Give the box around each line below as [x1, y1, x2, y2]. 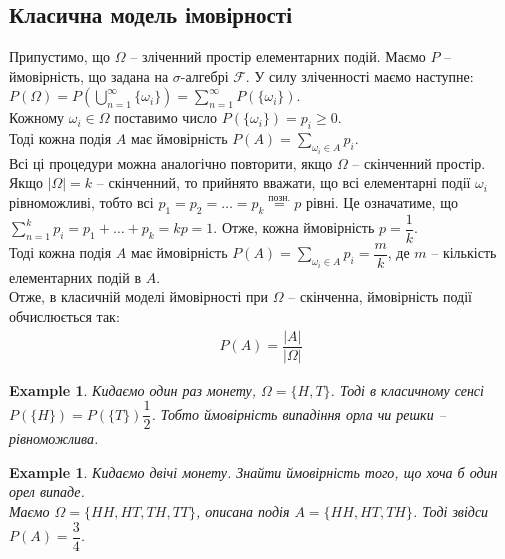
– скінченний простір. [352, 152, 486, 173]
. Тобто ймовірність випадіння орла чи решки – [151, 403, 446, 424]
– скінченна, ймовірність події [288, 286, 472, 307]
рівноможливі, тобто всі [9, 191, 154, 212]
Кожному [9, 107, 65, 128]
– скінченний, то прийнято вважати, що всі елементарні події [96, 172, 471, 193]
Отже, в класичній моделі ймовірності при [9, 286, 269, 307]
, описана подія [196, 501, 290, 522]
